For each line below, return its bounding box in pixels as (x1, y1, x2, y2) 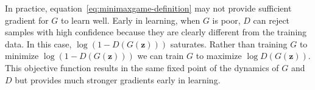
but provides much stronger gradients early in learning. (15, 73, 221, 86)
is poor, (212, 13, 241, 26)
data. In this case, (5, 37, 72, 50)
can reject (253, 13, 290, 26)
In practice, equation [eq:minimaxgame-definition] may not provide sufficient (5, 2, 292, 14)
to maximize (196, 49, 242, 62)
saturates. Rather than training (170, 37, 288, 50)
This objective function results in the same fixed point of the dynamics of (5, 61, 279, 74)
